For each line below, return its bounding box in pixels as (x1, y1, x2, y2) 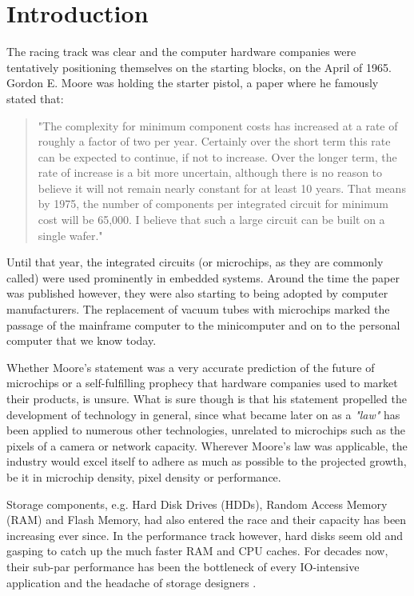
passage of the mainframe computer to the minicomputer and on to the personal (6, 316, 400, 333)
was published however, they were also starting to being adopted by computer (6, 285, 388, 302)
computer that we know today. (6, 332, 157, 349)
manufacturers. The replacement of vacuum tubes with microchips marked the (6, 301, 390, 318)
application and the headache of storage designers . (6, 574, 257, 590)
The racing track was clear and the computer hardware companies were (6, 43, 356, 60)
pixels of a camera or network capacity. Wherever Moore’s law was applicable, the (6, 437, 408, 454)
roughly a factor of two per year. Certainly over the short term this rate (38, 133, 391, 150)
